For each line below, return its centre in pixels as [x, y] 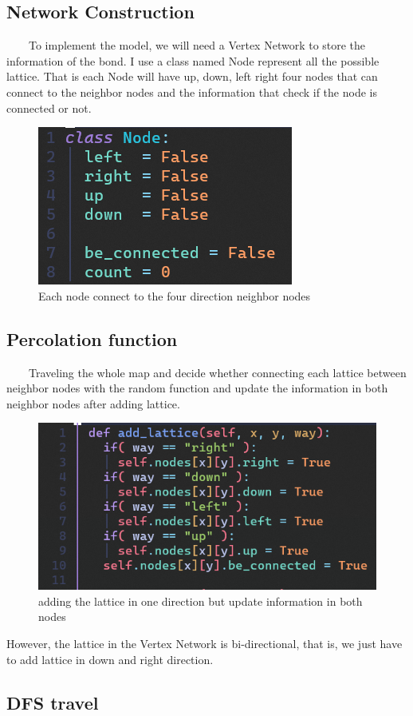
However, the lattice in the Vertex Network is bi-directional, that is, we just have [205, 644]
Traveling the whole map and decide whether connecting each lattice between [217, 372]
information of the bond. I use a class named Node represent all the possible [193, 60]
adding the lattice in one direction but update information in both [201, 601]
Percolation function [92, 338]
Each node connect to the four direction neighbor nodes [175, 295]
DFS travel [53, 702]
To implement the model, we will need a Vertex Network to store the [197, 45]
